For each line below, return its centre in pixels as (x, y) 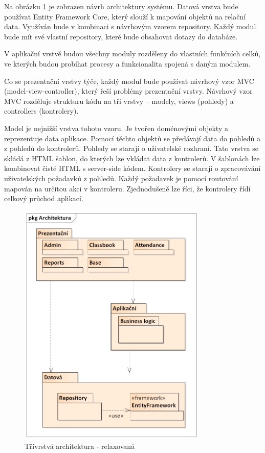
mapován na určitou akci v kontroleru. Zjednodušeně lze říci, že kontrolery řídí (127, 188)
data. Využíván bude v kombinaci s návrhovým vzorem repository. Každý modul (130, 26)
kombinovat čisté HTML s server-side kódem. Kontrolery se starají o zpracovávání (132, 168)
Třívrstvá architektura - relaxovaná (80, 446)
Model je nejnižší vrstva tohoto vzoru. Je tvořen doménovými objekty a (116, 128)
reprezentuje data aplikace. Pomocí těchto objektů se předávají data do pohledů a (132, 138)
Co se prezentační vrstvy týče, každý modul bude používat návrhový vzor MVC (129, 81)
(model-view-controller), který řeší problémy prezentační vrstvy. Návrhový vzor (128, 91)
